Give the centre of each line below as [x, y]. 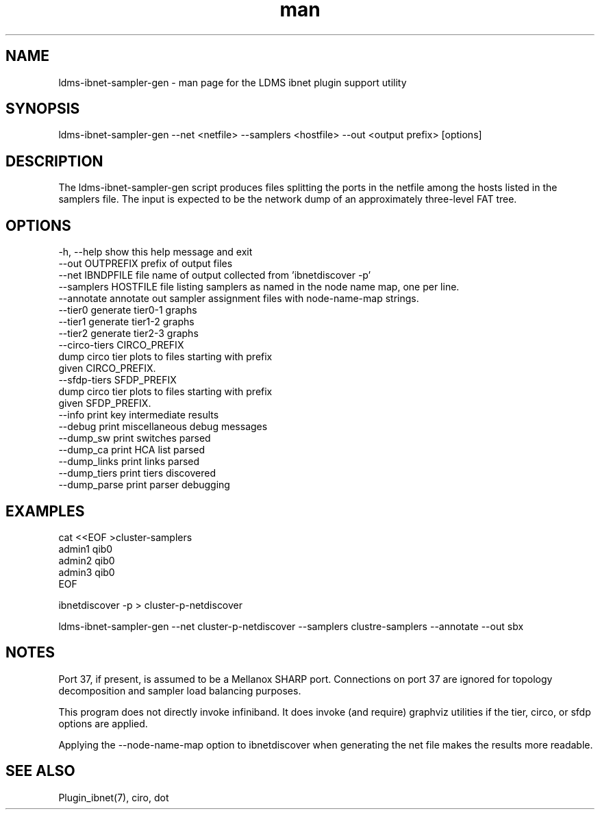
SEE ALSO [40, 771]
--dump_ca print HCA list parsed [132, 450]
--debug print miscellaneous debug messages [163, 427]
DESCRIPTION [54, 161]
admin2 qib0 [87, 560]
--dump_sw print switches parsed [135, 438]
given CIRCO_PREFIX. [107, 368]
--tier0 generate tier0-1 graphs [128, 310]
